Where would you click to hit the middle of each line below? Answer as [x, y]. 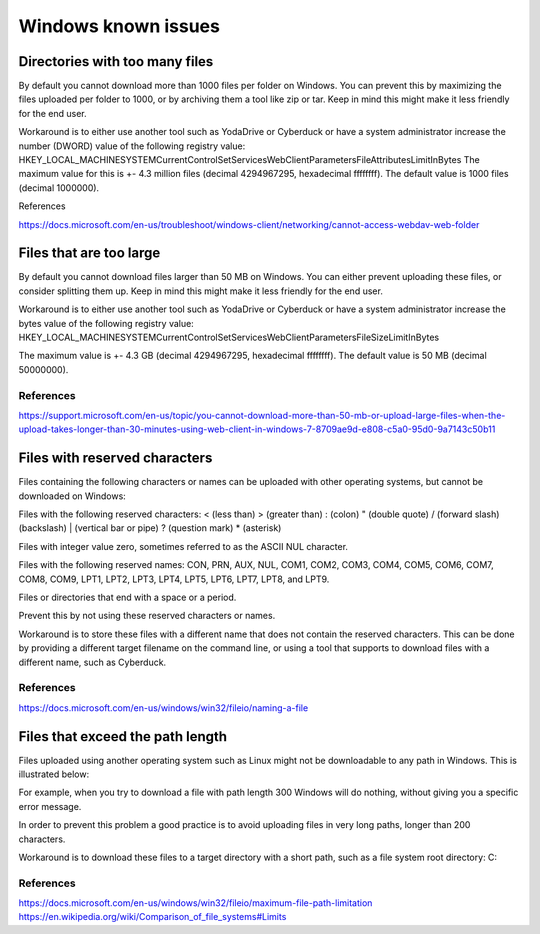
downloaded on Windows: [72, 496]
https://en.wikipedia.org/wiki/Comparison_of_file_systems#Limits [152, 917]
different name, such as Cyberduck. [92, 662]
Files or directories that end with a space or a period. [127, 597]
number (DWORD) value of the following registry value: [132, 146]
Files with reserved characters [115, 458]
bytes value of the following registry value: [106, 323]
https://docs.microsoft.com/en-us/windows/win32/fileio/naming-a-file [163, 707]
